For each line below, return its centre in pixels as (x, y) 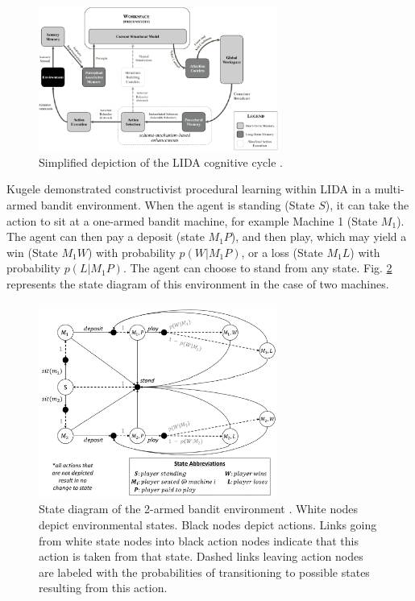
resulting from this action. (103, 588)
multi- (389, 189)
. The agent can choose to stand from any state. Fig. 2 (257, 268)
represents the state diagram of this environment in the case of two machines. (198, 284)
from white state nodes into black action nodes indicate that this (199, 540)
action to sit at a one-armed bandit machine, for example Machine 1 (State (192, 220)
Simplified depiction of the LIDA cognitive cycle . (161, 162)
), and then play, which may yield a (319, 236)
